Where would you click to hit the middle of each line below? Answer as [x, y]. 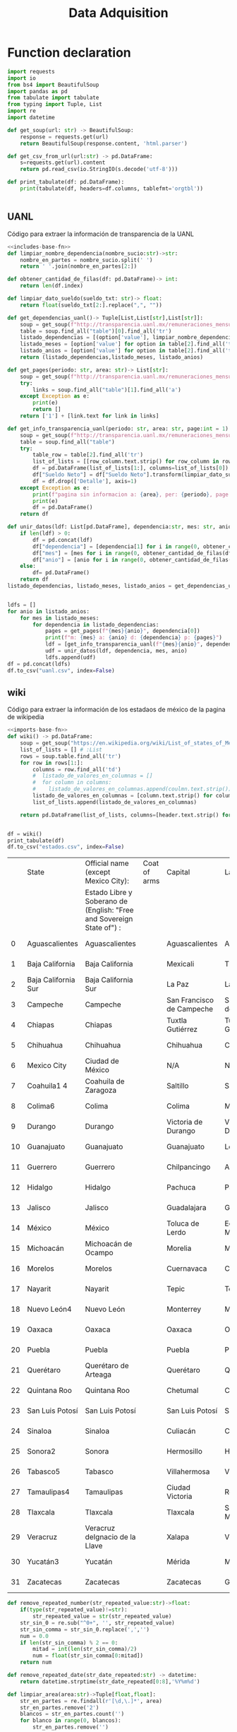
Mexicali [181, 964]
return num [36, 1662]
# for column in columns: [72, 783]
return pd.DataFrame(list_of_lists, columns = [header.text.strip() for [126, 815]
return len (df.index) [51, 286]
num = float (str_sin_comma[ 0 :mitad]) [88, 1656]
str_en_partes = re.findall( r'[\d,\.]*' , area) [91, 1701]
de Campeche [190, 1009]
